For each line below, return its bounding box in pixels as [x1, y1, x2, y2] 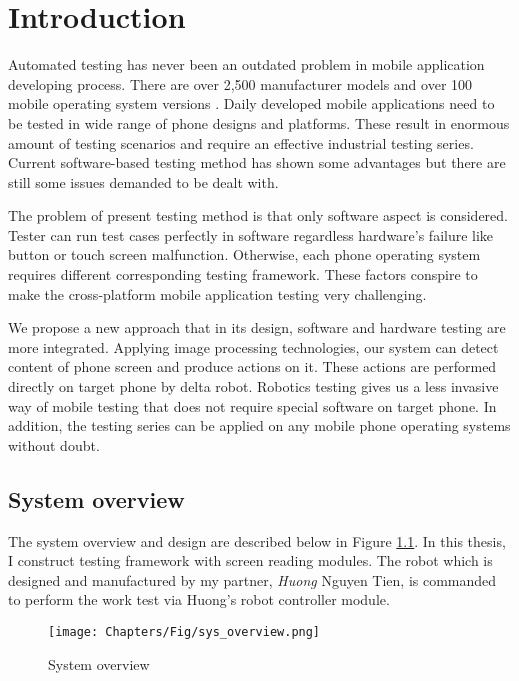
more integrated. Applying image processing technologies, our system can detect [8, 336, 499, 357]
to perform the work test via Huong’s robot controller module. [8, 589, 390, 610]
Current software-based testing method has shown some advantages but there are [8, 152, 506, 173]
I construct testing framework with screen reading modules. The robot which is [8, 550, 493, 571]
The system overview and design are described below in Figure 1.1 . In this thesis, [8, 530, 506, 551]
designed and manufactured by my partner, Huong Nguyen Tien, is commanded [8, 569, 497, 590]
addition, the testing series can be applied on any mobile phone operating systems [8, 415, 511, 436]
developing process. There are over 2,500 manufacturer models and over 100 [8, 73, 473, 94]
